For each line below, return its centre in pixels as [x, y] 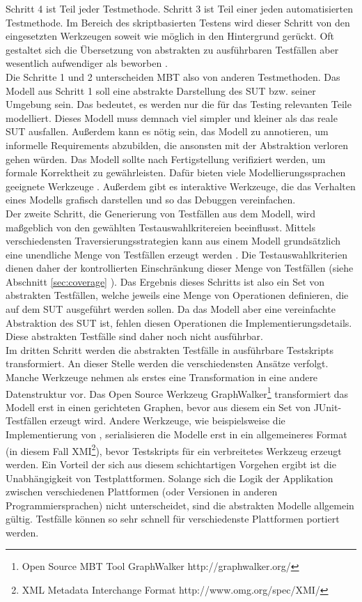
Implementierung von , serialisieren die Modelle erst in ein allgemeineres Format [176, 434]
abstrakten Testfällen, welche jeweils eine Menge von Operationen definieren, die [177, 295]
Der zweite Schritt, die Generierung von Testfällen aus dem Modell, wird [161, 213]
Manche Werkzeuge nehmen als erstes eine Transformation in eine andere [162, 377]
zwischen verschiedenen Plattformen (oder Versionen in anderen [142, 492]
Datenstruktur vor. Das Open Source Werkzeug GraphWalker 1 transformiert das [177, 392]
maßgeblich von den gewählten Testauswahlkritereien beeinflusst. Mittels [160, 227]
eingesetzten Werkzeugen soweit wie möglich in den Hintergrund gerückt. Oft [170, 36]
